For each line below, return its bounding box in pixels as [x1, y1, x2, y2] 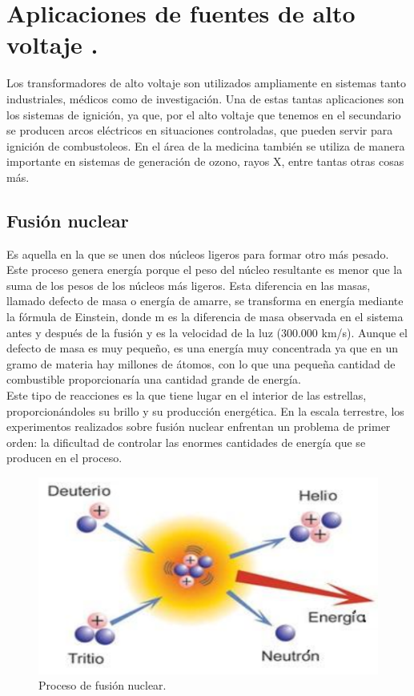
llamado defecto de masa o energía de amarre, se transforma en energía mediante [6, 292, 404, 309]
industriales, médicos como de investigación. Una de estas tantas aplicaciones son [6, 90, 404, 107]
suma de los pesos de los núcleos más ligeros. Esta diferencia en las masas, [6, 276, 371, 293]
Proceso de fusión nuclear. [38, 677, 167, 694]
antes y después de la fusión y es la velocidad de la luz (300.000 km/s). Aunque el [6, 324, 408, 340]
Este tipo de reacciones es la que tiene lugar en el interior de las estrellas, [6, 387, 367, 404]
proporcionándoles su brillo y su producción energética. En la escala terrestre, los [6, 402, 404, 419]
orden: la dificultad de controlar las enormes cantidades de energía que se [6, 433, 366, 450]
